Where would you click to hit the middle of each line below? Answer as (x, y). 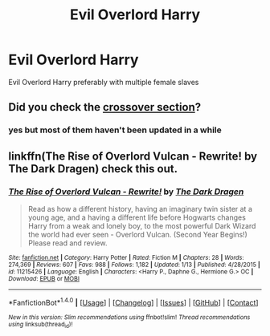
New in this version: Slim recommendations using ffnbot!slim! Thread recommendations (129, 317)
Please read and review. (67, 243)
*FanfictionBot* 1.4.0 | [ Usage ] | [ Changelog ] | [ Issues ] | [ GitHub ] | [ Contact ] (133, 302)
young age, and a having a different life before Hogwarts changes (137, 217)
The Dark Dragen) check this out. (93, 169)
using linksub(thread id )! (41, 325)
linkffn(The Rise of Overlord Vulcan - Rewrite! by (133, 156)
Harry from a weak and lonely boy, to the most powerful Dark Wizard (142, 225)
